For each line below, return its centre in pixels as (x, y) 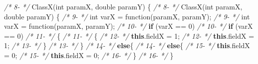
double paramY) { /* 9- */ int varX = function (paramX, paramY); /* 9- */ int (127, 16)
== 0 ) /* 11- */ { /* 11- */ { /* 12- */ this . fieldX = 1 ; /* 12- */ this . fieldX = (129, 35)
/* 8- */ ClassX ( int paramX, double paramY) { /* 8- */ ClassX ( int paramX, (123, 6)
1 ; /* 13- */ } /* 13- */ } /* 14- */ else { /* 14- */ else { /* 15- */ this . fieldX (127, 45)
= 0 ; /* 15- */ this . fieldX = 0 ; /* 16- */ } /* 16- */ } (89, 55)
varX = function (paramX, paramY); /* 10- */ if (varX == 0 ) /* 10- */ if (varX (129, 26)
